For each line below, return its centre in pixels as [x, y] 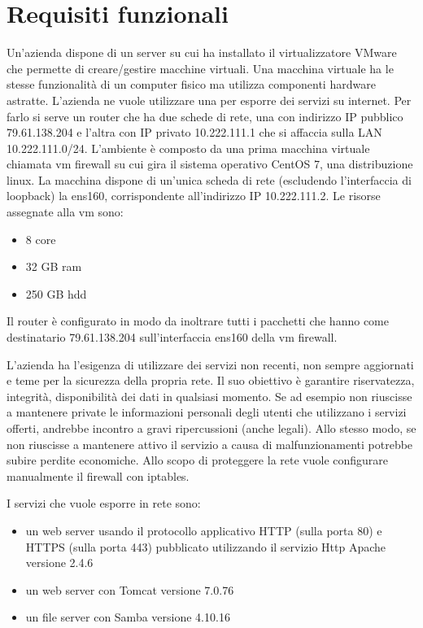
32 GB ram [54, 266]
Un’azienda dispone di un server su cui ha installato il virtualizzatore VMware [202, 52]
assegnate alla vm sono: [65, 212]
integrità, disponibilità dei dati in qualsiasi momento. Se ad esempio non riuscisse [209, 396]
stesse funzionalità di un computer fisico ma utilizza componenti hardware [191, 84]
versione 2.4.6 [59, 563]
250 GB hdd [56, 293]
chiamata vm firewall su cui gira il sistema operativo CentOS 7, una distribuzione [210, 164]
